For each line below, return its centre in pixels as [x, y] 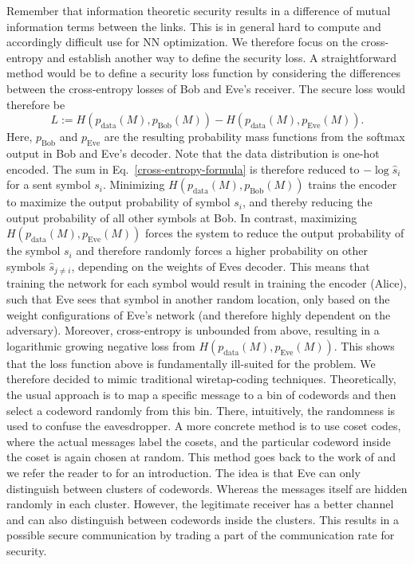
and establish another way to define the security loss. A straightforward [222, 57]
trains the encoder [353, 184]
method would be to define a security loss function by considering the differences [203, 73]
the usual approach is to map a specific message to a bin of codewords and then [201, 394]
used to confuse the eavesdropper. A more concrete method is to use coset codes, [204, 426]
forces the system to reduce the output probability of [275, 233]
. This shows [364, 345]
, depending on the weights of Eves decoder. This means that [221, 266]
